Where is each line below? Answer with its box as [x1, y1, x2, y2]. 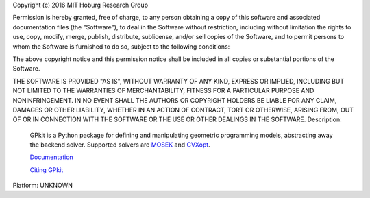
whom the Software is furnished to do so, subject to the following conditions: [12, 42, 230, 51]
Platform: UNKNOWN [12, 182, 73, 190]
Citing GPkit [29, 165, 64, 174]
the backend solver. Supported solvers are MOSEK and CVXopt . [29, 140, 210, 149]
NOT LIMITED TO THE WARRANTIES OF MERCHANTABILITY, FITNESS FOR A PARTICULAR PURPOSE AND [12, 86, 314, 95]
